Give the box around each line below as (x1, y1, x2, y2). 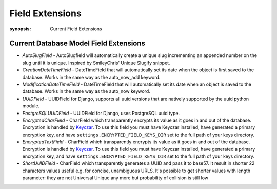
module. (22, 103, 40, 109)
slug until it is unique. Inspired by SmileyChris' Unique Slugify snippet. (22, 60, 170, 66)
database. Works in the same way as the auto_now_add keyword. (22, 74, 161, 80)
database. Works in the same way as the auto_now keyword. (22, 88, 151, 94)
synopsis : (9, 26, 31, 32)
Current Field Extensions (50, 26, 102, 32)
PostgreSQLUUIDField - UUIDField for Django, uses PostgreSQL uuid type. (22, 110, 180, 116)
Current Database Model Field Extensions (9, 39, 146, 48)
